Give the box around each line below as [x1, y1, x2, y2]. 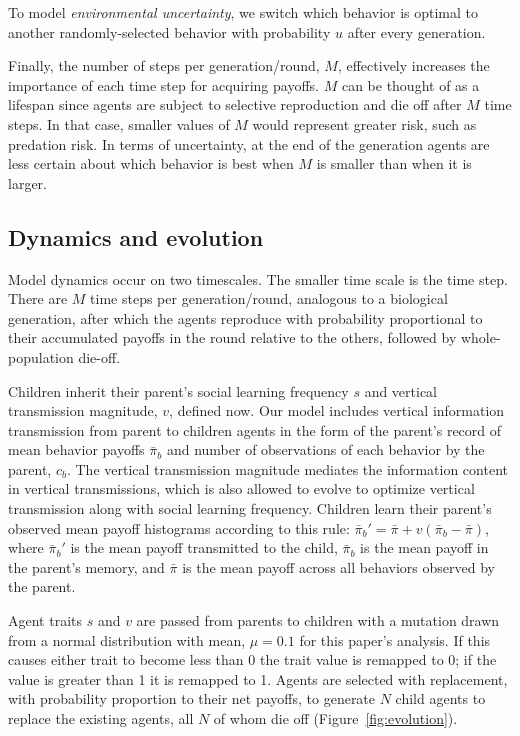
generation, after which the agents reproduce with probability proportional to [8, 307, 483, 328]
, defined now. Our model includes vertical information [169, 400, 505, 421]
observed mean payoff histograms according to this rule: [8, 517, 350, 538]
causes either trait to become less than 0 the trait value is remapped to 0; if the [8, 649, 497, 670]
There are [8, 288, 68, 309]
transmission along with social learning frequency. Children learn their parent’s [8, 498, 492, 519]
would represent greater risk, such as [252, 113, 477, 134]
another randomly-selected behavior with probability [8, 21, 331, 42]
